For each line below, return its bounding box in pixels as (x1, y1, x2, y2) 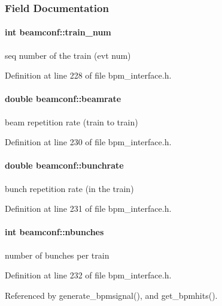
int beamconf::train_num (5, 26, 111, 38)
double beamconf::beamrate (5, 92, 121, 105)
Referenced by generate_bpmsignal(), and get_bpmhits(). (5, 289, 218, 301)
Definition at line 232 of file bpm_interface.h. (5, 269, 172, 281)
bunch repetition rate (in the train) (5, 182, 134, 194)
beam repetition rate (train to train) (5, 115, 138, 128)
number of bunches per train (5, 248, 110, 261)
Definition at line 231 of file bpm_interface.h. (5, 202, 172, 215)
